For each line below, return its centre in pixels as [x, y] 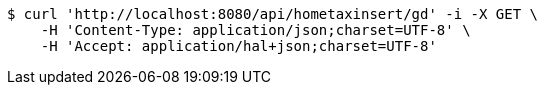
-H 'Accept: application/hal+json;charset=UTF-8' [238, 46]
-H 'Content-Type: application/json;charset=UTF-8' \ [255, 30]
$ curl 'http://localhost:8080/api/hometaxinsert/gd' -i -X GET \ [273, 14]
